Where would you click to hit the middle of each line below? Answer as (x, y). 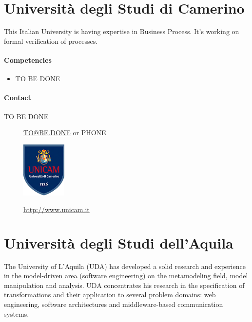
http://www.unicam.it (57, 209)
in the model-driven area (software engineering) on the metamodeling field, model (126, 276)
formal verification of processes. (51, 41)
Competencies (28, 60)
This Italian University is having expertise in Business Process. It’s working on (122, 31)
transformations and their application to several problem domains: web (110, 295)
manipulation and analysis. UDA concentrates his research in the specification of (124, 285)
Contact (18, 98)
